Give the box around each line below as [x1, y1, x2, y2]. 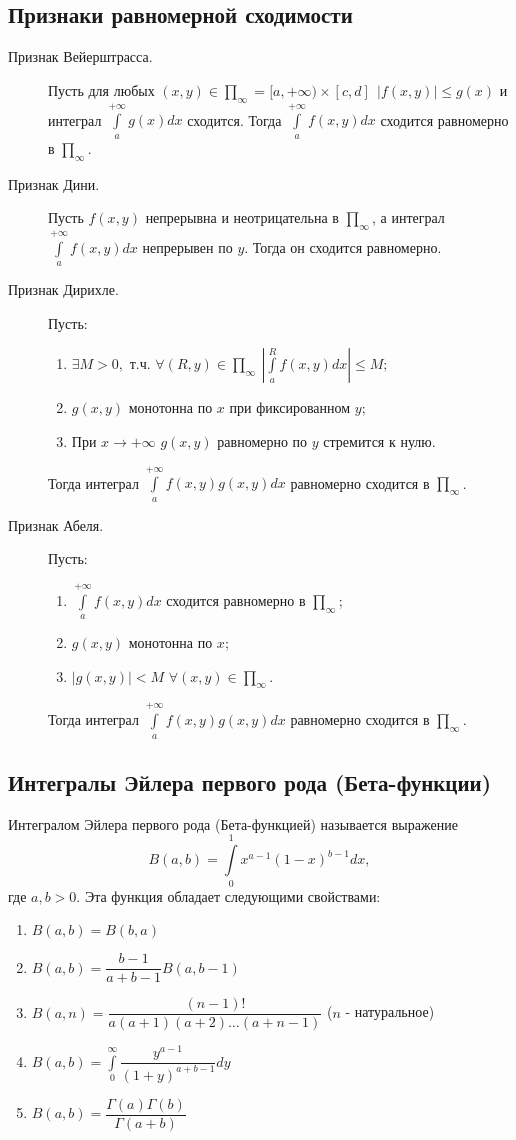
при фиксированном [229, 397, 351, 418]
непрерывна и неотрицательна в [145, 207, 339, 228]
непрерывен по [142, 236, 233, 257]
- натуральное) [345, 1001, 435, 1022]
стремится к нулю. [323, 430, 436, 451]
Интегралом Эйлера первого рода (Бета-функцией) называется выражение [8, 813, 458, 834]
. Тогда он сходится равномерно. [244, 236, 442, 257]
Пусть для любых [48, 79, 155, 100]
